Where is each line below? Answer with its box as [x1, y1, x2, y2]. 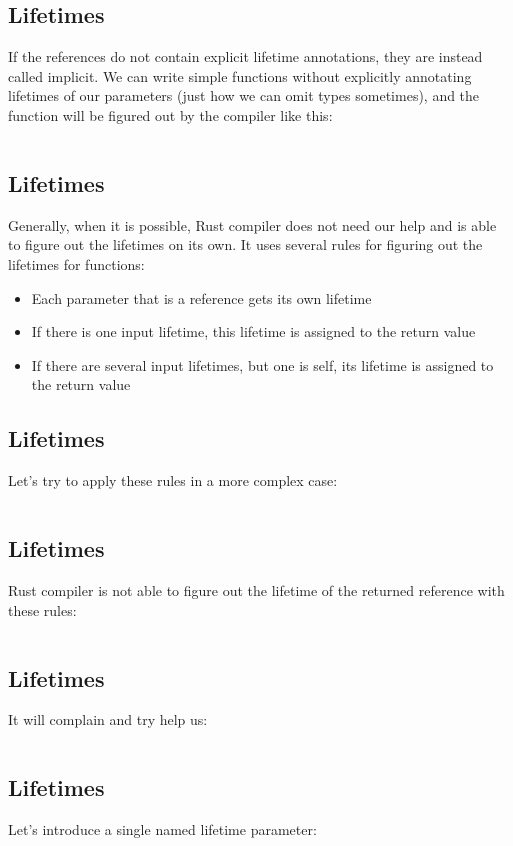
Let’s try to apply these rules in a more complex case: [8, 470, 338, 491]
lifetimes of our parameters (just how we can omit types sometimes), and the [8, 85, 480, 106]
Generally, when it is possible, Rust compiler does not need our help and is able [8, 214, 497, 235]
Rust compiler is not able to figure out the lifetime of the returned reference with [8, 579, 505, 600]
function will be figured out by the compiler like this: [8, 104, 333, 125]
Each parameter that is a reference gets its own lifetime [31, 287, 372, 308]
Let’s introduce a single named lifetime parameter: [8, 819, 317, 840]
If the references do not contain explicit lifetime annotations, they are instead [8, 46, 483, 67]
